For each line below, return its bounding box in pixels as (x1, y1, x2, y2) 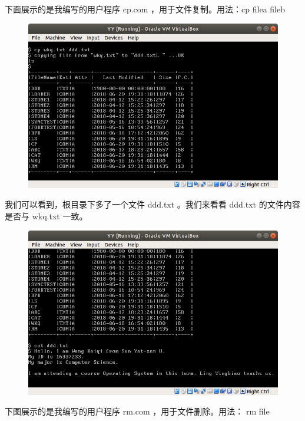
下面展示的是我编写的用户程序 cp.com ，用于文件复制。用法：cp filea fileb (5, 3, 285, 15)
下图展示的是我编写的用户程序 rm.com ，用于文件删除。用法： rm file (5, 405, 270, 417)
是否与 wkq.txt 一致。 (5, 209, 88, 222)
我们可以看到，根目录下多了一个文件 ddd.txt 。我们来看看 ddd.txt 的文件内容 (5, 198, 300, 210)
